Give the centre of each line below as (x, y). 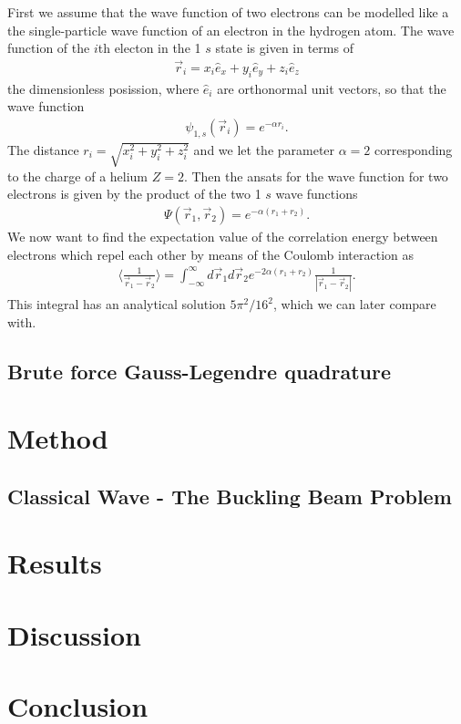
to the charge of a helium (78, 176)
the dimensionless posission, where (103, 88)
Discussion (74, 634)
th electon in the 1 (149, 48)
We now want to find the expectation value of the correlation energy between (223, 237)
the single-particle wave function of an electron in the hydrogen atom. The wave (231, 30)
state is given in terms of (284, 48)
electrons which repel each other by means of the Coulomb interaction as (211, 254)
